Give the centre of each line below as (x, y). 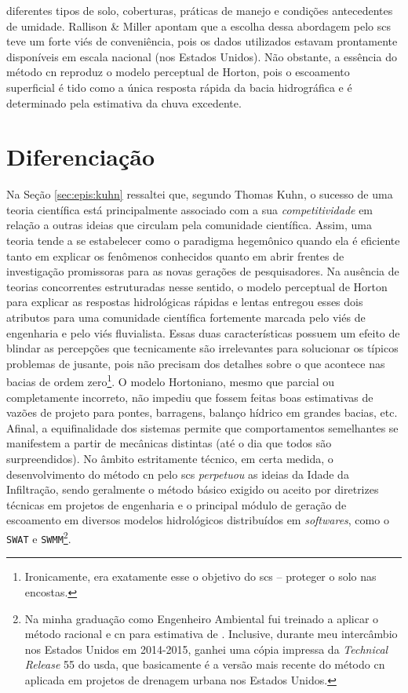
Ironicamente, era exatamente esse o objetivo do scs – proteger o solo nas (200, 576)
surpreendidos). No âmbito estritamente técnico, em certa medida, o (170, 459)
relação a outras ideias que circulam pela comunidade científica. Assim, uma (189, 225)
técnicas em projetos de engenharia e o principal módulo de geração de (177, 504)
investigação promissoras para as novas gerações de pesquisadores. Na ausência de (203, 271)
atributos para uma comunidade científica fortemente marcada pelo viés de (186, 317)
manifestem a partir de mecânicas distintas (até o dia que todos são (169, 443)
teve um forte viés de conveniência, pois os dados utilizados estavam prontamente (202, 41)
